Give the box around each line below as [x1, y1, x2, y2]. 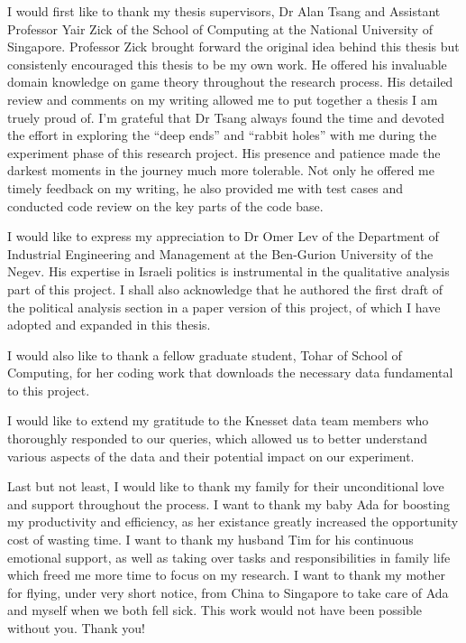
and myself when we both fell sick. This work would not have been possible [7, 601, 423, 620]
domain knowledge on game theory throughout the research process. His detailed [7, 72, 453, 91]
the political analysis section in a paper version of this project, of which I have [7, 297, 441, 316]
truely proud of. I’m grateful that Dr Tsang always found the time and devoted [7, 107, 445, 126]
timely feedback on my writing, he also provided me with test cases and [7, 178, 404, 197]
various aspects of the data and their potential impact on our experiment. [7, 446, 415, 465]
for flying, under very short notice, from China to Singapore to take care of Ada [7, 582, 449, 601]
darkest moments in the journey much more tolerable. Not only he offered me [7, 161, 434, 180]
